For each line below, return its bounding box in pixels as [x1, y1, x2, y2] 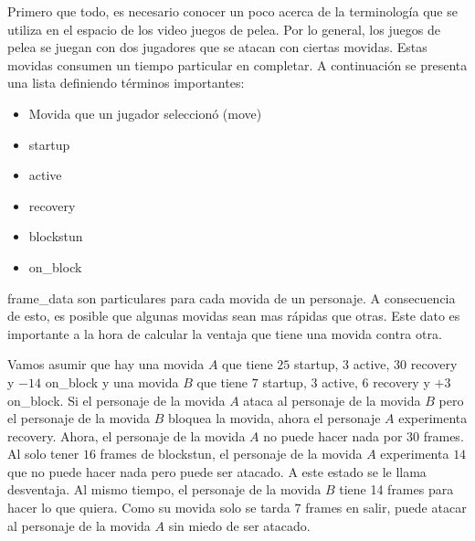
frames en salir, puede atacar [305, 498, 467, 517]
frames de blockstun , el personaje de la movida [100, 444, 363, 463]
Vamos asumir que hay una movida [7, 355, 205, 374]
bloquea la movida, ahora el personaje [168, 408, 381, 428]
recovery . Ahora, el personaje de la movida [7, 426, 246, 445]
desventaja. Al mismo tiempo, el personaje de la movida [7, 480, 322, 499]
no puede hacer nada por [263, 426, 403, 445]
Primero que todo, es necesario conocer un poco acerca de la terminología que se [7, 2, 458, 20]
